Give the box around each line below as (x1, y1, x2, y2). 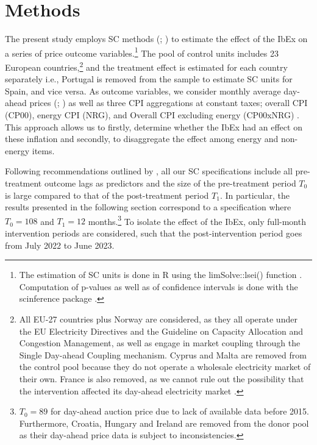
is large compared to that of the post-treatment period (5, 188, 209, 201)
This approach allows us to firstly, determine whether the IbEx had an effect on (5, 120, 302, 133)
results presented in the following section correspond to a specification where (5, 201, 291, 213)
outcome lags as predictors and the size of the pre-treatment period (44, 176, 296, 189)
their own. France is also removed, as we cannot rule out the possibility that (19, 372, 304, 385)
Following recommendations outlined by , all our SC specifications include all (5, 165, 293, 177)
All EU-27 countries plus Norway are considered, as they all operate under (19, 312, 297, 325)
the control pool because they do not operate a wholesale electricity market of (19, 360, 311, 373)
